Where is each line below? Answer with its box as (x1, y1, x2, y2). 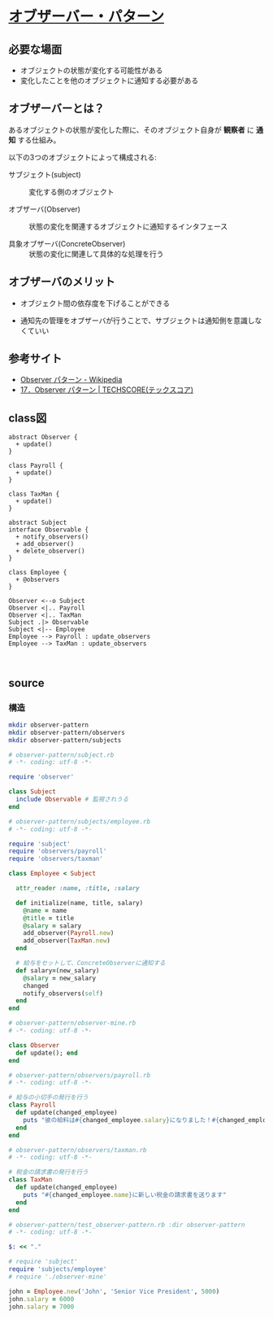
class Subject (8, 788, 57, 796)
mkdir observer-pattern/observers (8, 728, 126, 736)
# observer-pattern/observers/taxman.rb (8, 1146, 148, 1154)
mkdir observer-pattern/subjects (8, 736, 122, 745)
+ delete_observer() (15, 547, 85, 556)
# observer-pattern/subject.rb (8, 750, 115, 759)
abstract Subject (8, 518, 67, 527)
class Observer (8, 1041, 60, 1050)
